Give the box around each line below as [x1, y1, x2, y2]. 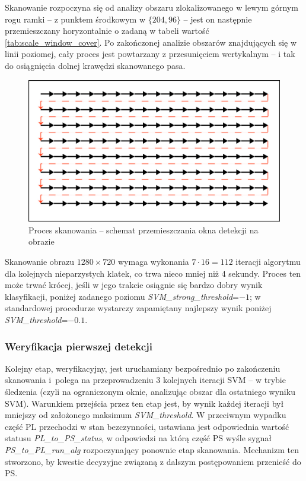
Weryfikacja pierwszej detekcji [5, 338, 153, 353]
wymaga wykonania [118, 255, 189, 268]
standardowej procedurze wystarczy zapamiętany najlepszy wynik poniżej [5, 302, 272, 314]
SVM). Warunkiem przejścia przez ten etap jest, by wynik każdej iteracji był [5, 397, 284, 409]
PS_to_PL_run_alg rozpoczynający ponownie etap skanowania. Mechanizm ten [5, 444, 299, 455]
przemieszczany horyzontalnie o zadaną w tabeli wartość [5, 24, 209, 37]
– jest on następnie [183, 12, 252, 25]
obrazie [28, 235, 55, 248]
